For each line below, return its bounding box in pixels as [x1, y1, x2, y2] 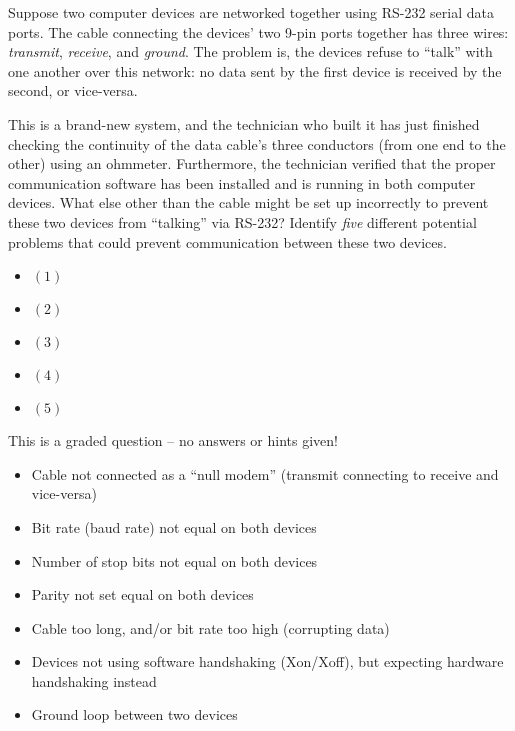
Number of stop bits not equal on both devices [31, 550, 318, 571]
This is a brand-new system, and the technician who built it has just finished [8, 113, 480, 134]
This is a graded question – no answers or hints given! [8, 430, 338, 451]
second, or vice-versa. [8, 80, 138, 101]
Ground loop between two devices [31, 704, 238, 725]
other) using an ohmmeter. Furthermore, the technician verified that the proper [8, 153, 496, 174]
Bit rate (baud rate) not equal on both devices [31, 516, 317, 537]
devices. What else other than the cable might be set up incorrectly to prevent [8, 192, 489, 213]
